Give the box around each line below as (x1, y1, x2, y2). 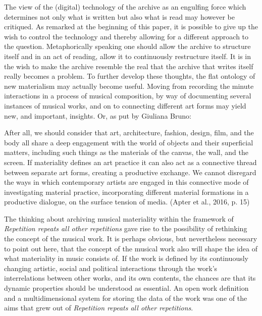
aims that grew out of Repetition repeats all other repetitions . (4, 302, 193, 313)
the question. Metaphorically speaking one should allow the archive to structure (4, 41, 251, 51)
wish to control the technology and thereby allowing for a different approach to (4, 31, 249, 41)
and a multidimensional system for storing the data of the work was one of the (4, 292, 247, 303)
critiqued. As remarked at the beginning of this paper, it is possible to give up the (4, 21, 258, 32)
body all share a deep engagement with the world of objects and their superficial (4, 137, 253, 147)
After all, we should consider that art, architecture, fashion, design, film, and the (4, 127, 254, 138)
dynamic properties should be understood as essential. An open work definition (4, 283, 249, 293)
